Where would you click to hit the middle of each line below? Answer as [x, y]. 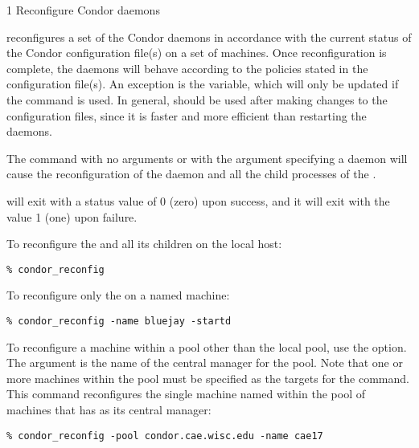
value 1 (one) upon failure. [72, 216]
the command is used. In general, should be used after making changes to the [197, 99]
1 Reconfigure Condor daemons [83, 10]
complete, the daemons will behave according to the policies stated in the [187, 68]
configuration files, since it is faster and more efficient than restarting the [187, 115]
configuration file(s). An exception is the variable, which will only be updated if [203, 84]
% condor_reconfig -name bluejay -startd [119, 321]
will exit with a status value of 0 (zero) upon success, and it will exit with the [198, 200]
